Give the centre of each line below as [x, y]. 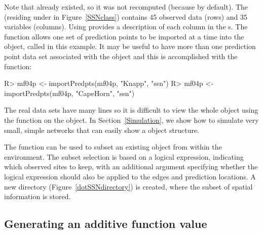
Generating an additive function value [106, 224]
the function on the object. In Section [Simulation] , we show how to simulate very [131, 120]
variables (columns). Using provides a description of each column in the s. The [126, 27]
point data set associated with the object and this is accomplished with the [121, 56]
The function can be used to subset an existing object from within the [113, 147]
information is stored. [37, 196]
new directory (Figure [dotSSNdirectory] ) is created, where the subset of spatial [128, 186]
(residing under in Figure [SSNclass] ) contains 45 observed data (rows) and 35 [126, 16]
